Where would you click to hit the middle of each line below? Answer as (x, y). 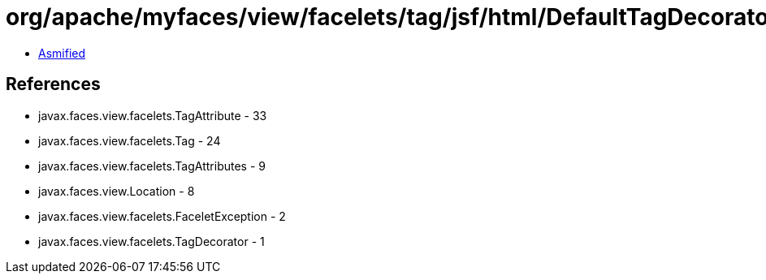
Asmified (62, 53)
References (53, 84)
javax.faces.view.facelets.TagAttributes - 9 (152, 166)
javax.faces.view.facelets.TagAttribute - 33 (153, 115)
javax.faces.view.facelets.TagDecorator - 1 (151, 241)
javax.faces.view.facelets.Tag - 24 (130, 140)
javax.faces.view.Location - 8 (117, 191)
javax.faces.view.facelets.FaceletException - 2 (162, 216)
